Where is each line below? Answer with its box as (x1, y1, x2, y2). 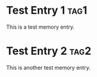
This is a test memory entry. (6, 23, 75, 30)
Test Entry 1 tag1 (6, 4, 87, 17)
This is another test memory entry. (6, 64, 91, 71)
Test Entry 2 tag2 (6, 44, 92, 58)
